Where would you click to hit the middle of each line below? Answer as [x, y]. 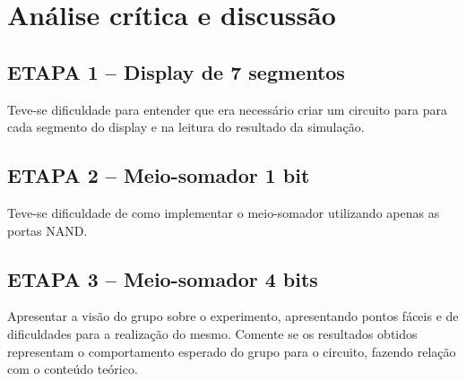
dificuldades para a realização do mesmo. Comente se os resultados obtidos [212, 333]
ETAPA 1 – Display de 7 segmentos [176, 71]
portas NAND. [47, 230]
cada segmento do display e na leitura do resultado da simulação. [186, 127]
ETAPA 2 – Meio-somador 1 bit [159, 175]
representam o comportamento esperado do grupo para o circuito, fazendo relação [232, 351]
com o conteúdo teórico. [73, 369]
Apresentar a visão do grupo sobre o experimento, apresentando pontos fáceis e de [233, 316]
